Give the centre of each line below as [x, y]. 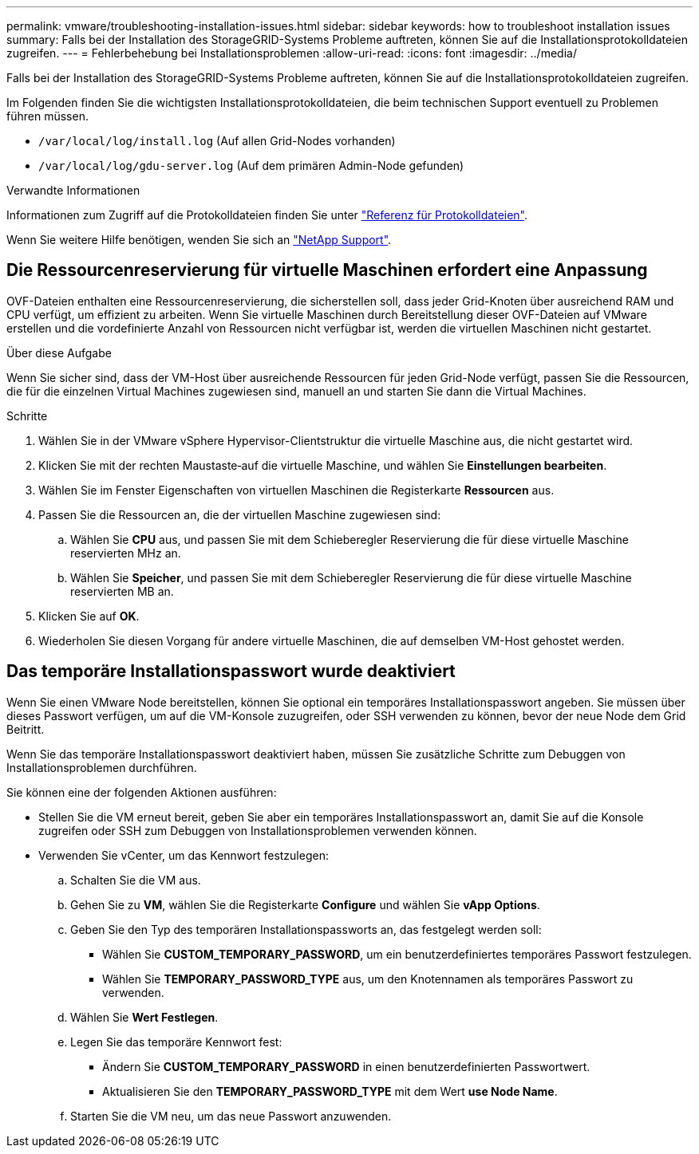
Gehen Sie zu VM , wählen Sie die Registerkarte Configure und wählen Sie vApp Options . [305, 904]
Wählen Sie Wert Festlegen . [144, 1017]
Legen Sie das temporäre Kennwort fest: [176, 1042]
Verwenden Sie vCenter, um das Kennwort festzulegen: [184, 855]
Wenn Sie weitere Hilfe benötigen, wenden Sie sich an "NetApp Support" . [199, 240]
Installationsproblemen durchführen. [102, 767]
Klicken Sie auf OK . [89, 616]
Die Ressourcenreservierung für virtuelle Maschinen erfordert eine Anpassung [327, 270]
